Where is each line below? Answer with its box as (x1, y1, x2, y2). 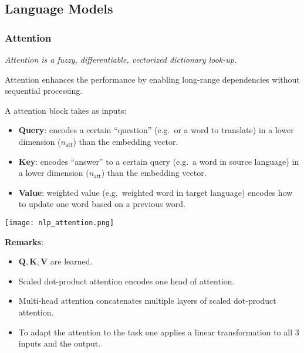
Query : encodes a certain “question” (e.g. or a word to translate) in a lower (18, 124, 294, 136)
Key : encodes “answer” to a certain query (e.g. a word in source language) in (18, 155, 299, 167)
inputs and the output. (18, 337, 101, 349)
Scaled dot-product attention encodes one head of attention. (18, 274, 235, 287)
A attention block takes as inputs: (5, 104, 127, 116)
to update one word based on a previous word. (18, 198, 185, 210)
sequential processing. (5, 84, 83, 97)
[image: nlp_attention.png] (5, 218, 114, 227)
